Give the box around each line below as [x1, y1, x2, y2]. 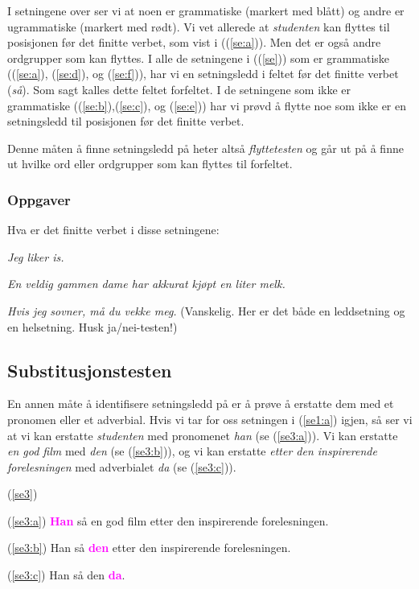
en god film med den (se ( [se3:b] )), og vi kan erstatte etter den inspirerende [7, 443, 377, 459]
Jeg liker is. [7, 248, 64, 265]
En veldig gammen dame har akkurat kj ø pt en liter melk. [7, 275, 285, 292]
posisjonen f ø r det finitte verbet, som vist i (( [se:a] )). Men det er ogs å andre [7, 34, 381, 51]
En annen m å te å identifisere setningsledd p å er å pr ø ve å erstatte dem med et [7, 395, 394, 412]
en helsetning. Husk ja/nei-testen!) [7, 318, 178, 335]
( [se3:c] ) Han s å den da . [7, 566, 125, 583]
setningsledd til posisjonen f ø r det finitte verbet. [7, 113, 244, 130]
